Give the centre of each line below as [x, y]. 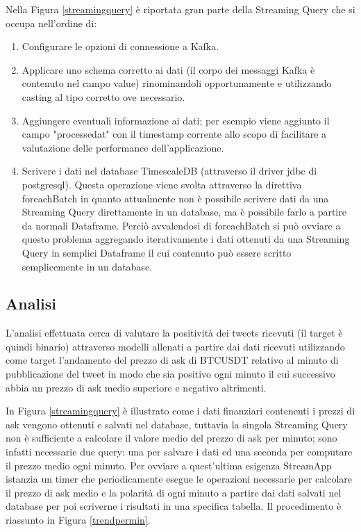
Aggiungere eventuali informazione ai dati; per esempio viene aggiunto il [176, 120]
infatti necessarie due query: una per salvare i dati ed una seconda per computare [179, 452]
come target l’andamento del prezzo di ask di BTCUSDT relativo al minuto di [172, 360]
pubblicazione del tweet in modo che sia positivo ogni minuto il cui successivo [170, 374]
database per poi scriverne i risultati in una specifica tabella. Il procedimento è [174, 506]
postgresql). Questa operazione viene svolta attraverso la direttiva [162, 184]
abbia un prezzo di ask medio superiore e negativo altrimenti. [136, 387]
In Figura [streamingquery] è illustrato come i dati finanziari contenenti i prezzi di [180, 411]
